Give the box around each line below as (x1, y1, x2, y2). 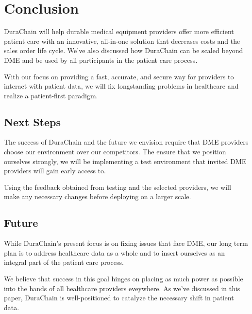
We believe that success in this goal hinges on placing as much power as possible (4, 274, 243, 284)
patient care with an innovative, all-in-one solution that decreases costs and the (4, 36, 240, 46)
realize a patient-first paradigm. (4, 90, 98, 100)
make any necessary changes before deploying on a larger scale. (4, 191, 191, 202)
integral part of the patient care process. (4, 257, 124, 267)
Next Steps (4, 114, 61, 129)
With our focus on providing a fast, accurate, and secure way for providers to (4, 71, 234, 81)
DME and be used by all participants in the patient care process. (4, 55, 198, 65)
